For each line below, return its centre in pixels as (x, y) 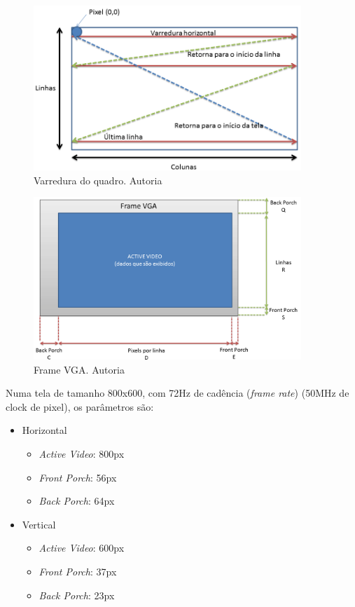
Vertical (39, 524)
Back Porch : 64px (77, 501)
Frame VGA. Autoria (79, 369)
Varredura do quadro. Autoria (98, 180)
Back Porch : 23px (77, 595)
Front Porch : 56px (78, 477)
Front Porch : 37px (78, 572)
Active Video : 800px (82, 454)
